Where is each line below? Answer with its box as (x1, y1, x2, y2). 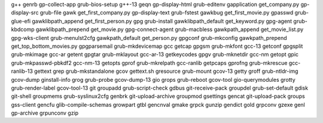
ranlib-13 (11, 67, 33, 75)
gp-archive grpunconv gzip (11, 109, 79, 116)
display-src (11, 9, 39, 16)
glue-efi (11, 17, 31, 24)
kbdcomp (11, 26, 35, 33)
